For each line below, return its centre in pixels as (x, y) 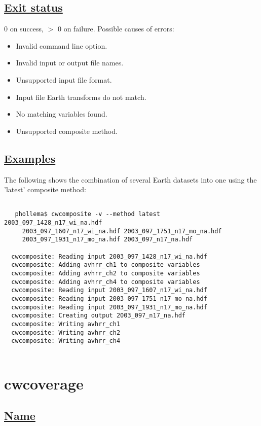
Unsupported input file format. (64, 79)
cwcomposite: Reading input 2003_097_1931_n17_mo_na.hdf (109, 307)
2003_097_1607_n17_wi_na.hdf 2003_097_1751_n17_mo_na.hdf (122, 231)
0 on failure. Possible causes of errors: (116, 29)
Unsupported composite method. (67, 131)
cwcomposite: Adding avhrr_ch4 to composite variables (106, 282)
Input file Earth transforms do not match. (81, 97)
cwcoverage (44, 383)
